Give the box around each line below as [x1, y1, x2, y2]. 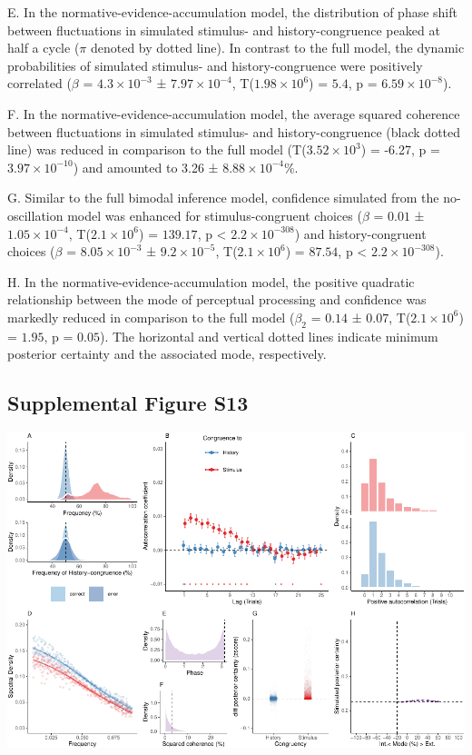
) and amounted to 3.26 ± [73, 157, 219, 176]
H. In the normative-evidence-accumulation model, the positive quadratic [7, 272, 415, 291]
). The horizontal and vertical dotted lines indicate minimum [99, 326, 438, 345]
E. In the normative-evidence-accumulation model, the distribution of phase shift [7, 3, 457, 21]
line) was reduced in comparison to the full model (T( [7, 140, 307, 159]
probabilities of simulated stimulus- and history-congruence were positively [7, 55, 423, 75]
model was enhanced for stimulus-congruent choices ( [67, 205, 362, 224]
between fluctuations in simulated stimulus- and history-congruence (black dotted [7, 122, 461, 141]
